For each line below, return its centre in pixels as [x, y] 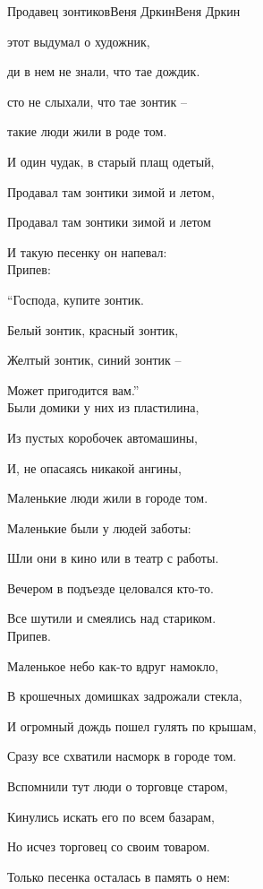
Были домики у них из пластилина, [103, 407]
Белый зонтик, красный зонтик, [93, 329]
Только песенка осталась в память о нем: [119, 876]
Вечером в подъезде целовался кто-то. [110, 587]
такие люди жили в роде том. [87, 131]
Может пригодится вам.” [73, 389]
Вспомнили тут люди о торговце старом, [118, 786]
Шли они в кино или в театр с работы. [113, 558]
